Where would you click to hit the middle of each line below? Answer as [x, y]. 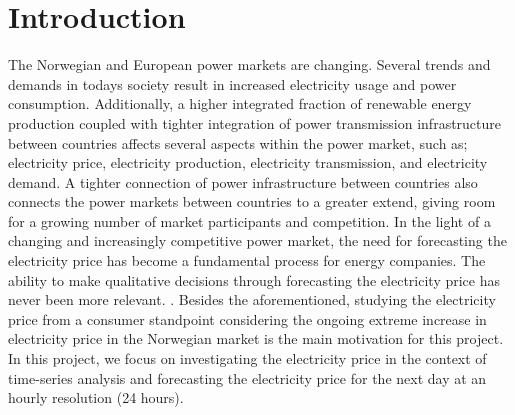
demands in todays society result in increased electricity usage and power [232, 83]
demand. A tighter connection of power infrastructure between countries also [243, 181]
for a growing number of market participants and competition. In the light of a [249, 220]
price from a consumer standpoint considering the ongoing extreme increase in [247, 318]
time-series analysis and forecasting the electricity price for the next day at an [247, 377]
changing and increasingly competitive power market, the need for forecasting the [257, 240]
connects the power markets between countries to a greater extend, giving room [252, 201]
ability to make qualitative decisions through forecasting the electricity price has [254, 279]
